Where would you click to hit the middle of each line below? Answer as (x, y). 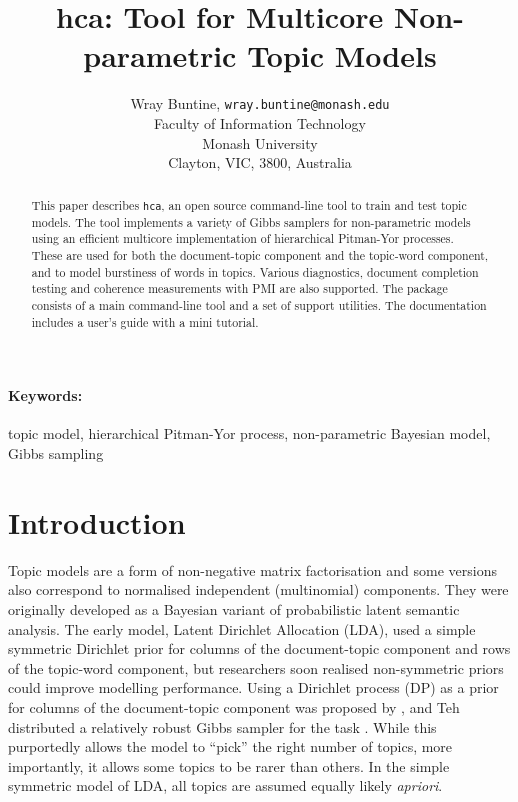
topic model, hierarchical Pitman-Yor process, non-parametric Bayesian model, (249, 433)
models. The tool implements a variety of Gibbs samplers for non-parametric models (251, 221)
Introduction (97, 521)
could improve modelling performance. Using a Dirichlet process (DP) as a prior (253, 687)
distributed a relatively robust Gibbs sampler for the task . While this (222, 726)
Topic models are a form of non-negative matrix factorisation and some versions (253, 569)
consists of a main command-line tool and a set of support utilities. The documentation (259, 304)
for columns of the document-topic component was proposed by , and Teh (234, 706)
